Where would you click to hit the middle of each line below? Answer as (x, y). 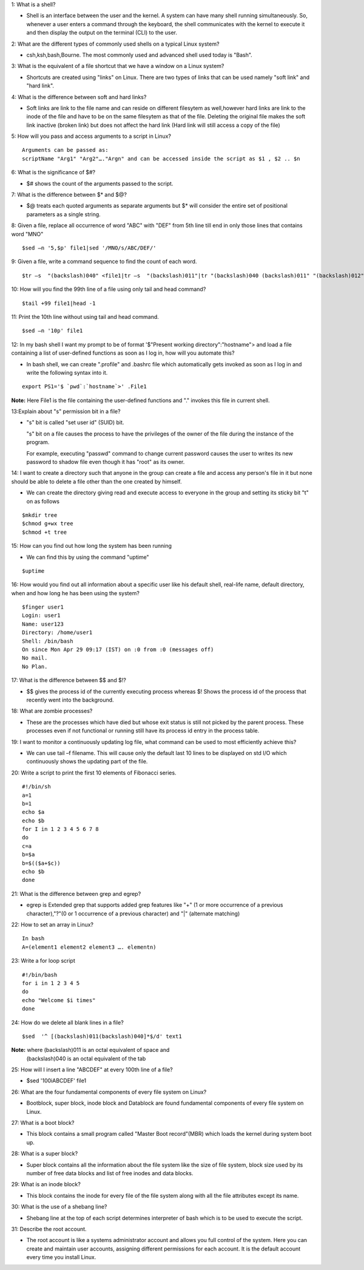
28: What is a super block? (45, 1153)
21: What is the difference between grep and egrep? (76, 893)
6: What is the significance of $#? (53, 172)
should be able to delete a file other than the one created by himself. (96, 481)
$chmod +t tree (45, 532)
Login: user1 (41, 616)
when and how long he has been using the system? (75, 593)
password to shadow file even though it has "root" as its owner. (106, 462)
